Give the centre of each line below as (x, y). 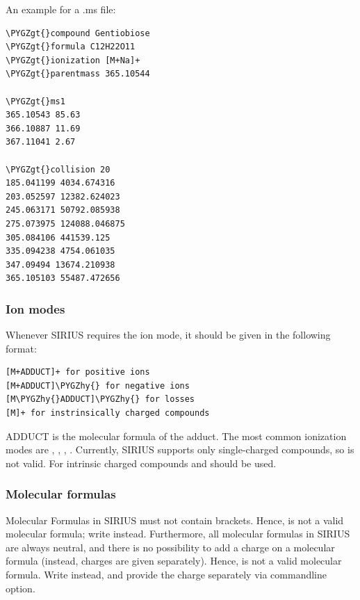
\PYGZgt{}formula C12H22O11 (71, 47)
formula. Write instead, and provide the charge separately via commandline (166, 575)
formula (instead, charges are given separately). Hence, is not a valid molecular (174, 561)
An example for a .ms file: (61, 9)
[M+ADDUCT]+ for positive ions (78, 372)
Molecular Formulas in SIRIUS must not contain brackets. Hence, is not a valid (175, 520)
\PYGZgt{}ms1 (35, 101)
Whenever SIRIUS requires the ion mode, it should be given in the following (168, 335)
